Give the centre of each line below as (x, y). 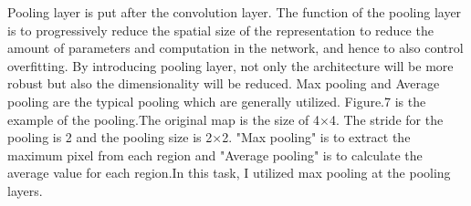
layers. (25, 190)
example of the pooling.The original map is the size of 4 (164, 119)
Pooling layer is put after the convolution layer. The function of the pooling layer (235, 12)
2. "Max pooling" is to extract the (316, 137)
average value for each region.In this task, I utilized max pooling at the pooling (229, 173)
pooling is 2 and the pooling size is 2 (110, 137)
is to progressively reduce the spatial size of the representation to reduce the (220, 30)
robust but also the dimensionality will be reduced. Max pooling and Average (224, 83)
